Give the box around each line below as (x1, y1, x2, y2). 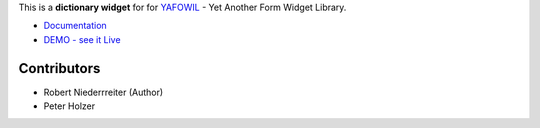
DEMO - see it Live (43, 33, 121, 45)
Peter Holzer (43, 100, 95, 112)
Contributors (18, 60, 101, 77)
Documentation (43, 20, 107, 32)
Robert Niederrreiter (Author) (43, 86, 164, 98)
